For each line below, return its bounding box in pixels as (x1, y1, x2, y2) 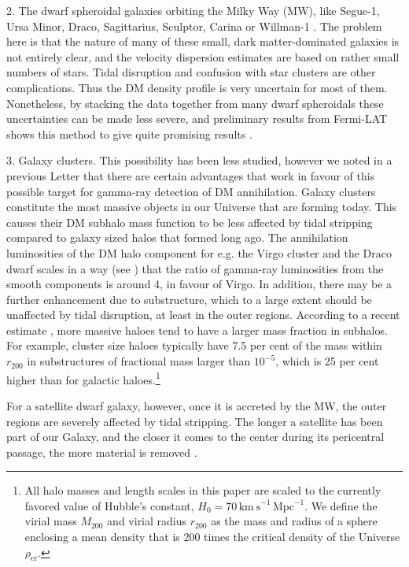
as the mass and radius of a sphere (211, 513, 378, 529)
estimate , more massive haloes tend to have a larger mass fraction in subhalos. (6, 321, 388, 338)
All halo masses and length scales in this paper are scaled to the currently (24, 482, 381, 498)
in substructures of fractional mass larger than (27, 353, 251, 369)
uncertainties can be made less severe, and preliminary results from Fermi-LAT (6, 110, 388, 127)
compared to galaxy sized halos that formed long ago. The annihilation (6, 229, 348, 246)
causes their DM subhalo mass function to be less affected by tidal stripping (6, 213, 373, 230)
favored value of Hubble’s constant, (24, 497, 194, 513)
